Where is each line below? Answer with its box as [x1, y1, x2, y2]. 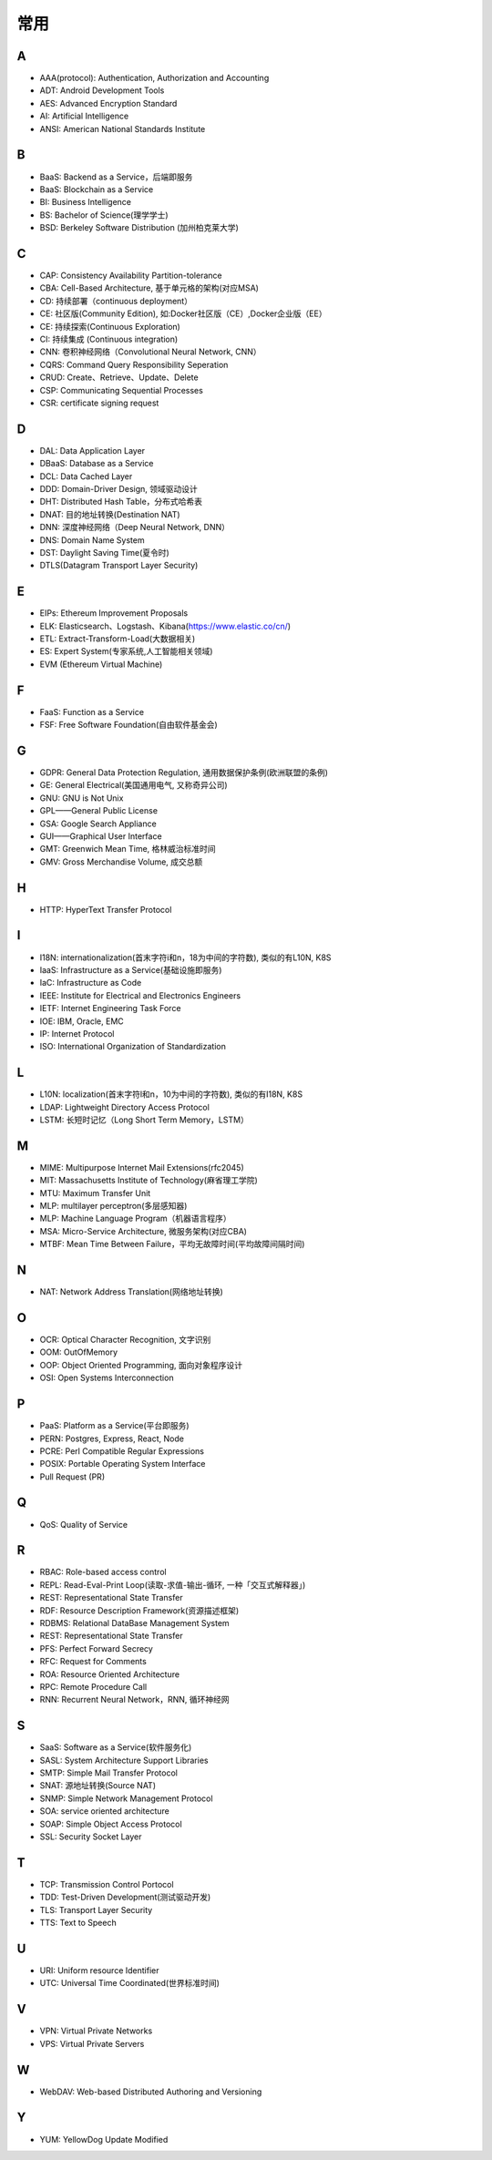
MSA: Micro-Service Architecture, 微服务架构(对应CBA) [39, 1225, 248, 1236]
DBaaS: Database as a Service [39, 458, 154, 469]
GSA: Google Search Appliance [39, 818, 157, 829]
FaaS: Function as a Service [39, 706, 145, 717]
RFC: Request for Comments [39, 1656, 148, 1667]
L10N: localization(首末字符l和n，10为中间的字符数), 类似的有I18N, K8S [39, 1089, 303, 1100]
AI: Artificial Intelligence [39, 110, 129, 122]
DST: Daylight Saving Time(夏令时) [39, 547, 170, 558]
